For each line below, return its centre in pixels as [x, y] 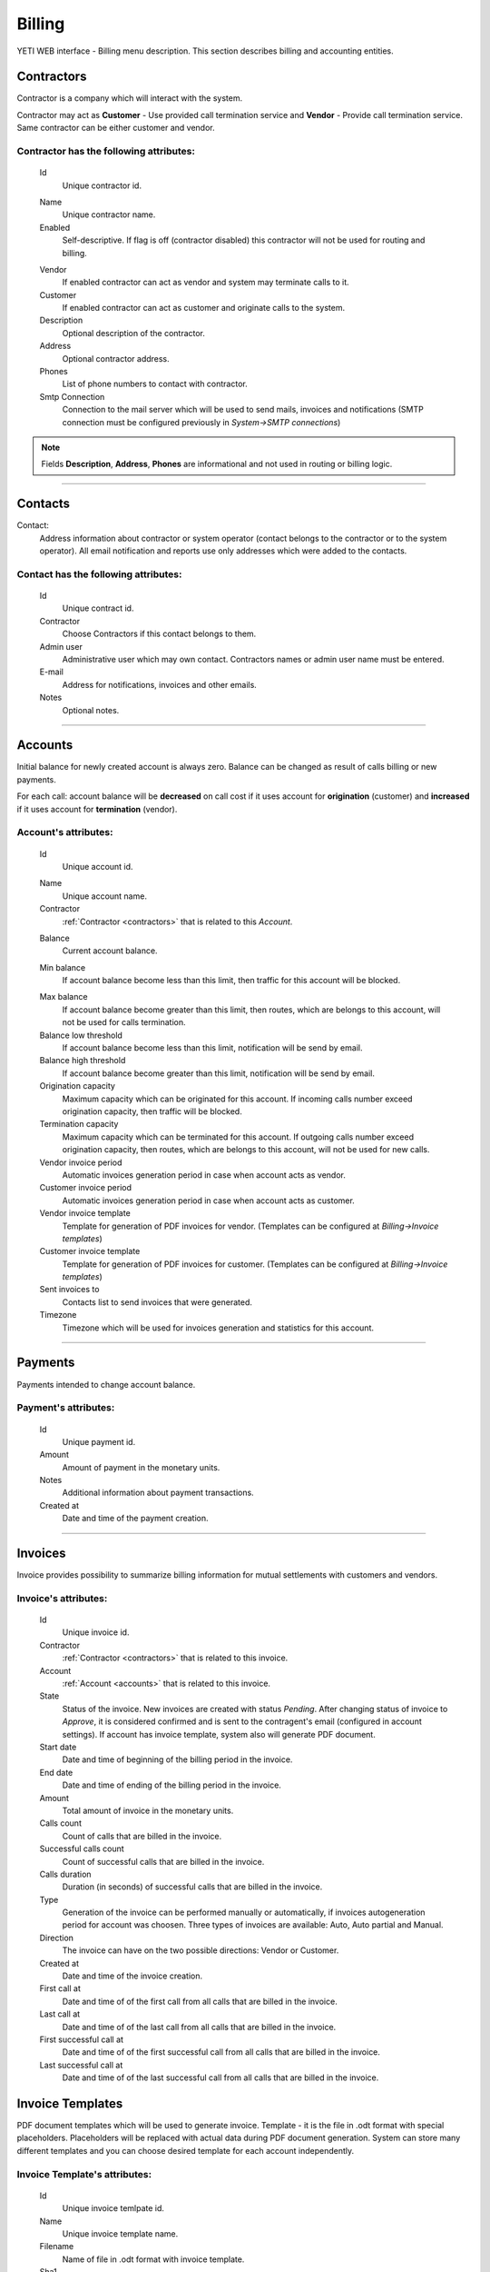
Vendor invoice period [81, 1162]
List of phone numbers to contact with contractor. [155, 384]
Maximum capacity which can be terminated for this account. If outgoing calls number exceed [238, 1137]
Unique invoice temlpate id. [113, 2208]
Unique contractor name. [109, 214]
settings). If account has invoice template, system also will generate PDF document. [219, 1734]
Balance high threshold [83, 1061]
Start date [58, 1747]
